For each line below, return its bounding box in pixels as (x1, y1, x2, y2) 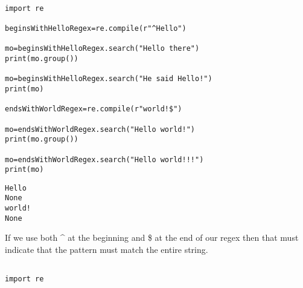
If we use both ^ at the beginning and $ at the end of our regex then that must (5, 231, 299, 244)
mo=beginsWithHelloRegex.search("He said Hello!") (5, 74, 212, 83)
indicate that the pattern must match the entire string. (5, 243, 208, 256)
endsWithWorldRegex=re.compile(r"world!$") (5, 105, 182, 114)
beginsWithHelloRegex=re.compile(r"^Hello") (5, 24, 187, 33)
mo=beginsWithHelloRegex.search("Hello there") (5, 44, 200, 53)
